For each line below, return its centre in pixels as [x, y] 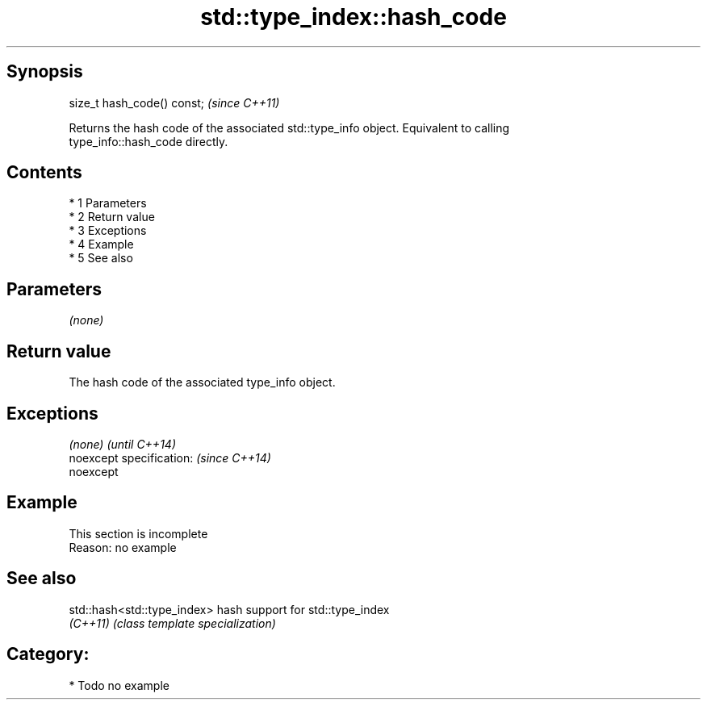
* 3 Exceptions [108, 231]
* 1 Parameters [108, 203]
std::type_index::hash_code [353, 17]
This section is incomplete [138, 533]
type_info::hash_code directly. [149, 141]
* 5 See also [101, 258]
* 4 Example [101, 244]
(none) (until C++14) [123, 444]
